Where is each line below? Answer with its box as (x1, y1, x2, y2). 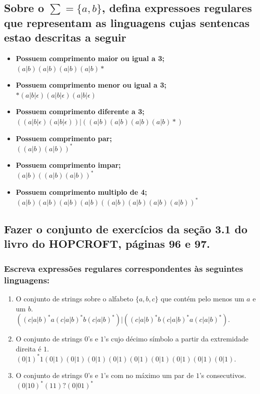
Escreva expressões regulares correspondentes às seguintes (4, 262, 243, 274)
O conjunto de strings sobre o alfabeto (15, 293, 133, 303)
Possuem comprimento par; (15, 133, 112, 143)
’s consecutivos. (199, 370, 246, 380)
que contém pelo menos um (160, 293, 244, 303)
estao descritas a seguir (4, 30, 126, 45)
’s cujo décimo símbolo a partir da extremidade (103, 333, 248, 344)
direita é (15, 343, 41, 353)
